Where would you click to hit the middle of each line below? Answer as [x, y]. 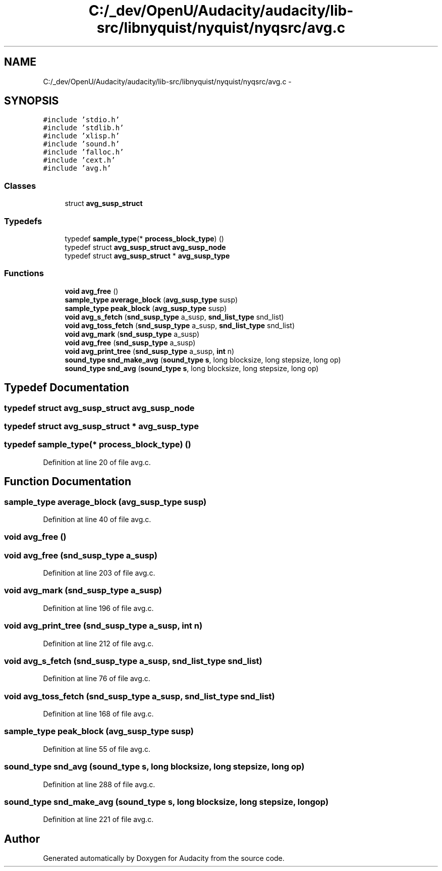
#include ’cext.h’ [79, 160]
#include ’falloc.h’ [84, 152]
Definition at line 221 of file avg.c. [98, 819]
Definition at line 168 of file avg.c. [98, 714]
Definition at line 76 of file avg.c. [97, 679]
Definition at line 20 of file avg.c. [97, 462]
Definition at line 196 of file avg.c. [98, 608]
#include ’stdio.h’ [81, 120]
